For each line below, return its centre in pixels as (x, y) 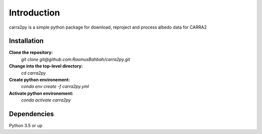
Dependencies (32, 114)
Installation (26, 41)
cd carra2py (33, 73)
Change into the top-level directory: (46, 66)
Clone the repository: (31, 52)
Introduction (34, 13)
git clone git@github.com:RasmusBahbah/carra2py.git (76, 59)
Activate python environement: (41, 93)
